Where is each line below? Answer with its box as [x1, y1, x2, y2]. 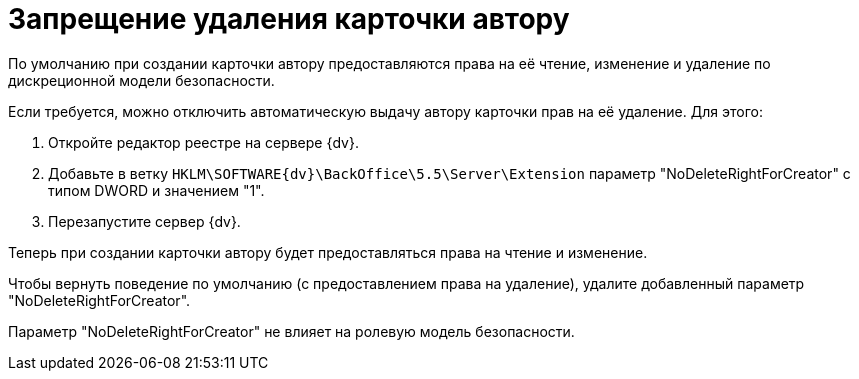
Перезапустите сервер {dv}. [48, 212, 241, 230]
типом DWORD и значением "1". [48, 181, 265, 199]
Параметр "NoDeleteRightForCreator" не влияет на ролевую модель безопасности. [8, 322, 575, 340]
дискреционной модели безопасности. [8, 71, 275, 89]
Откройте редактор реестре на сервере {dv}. [48, 133, 359, 151]
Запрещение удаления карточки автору [8, 2, 570, 36]
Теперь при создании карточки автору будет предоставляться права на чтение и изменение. [8, 243, 648, 261]
